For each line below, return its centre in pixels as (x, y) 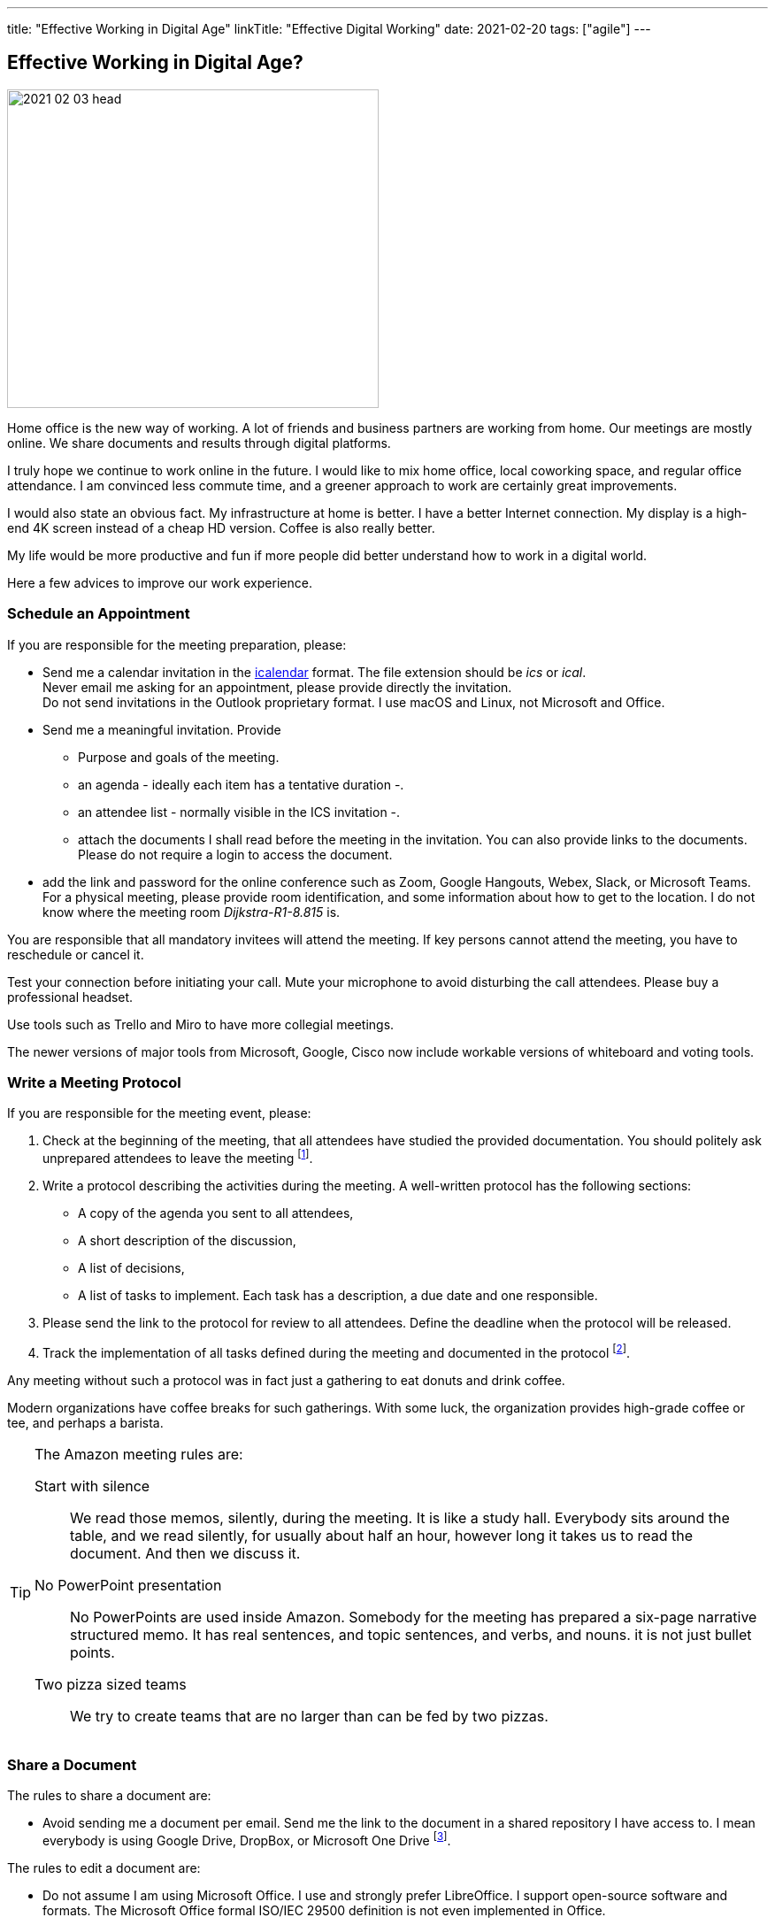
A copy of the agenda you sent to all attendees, (216, 1213)
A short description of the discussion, (187, 1240)
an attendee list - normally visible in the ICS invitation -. (239, 812)
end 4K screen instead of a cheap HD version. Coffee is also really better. (221, 527)
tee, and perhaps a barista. (85, 1422)
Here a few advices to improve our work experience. (160, 582)
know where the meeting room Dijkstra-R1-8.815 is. (192, 912)
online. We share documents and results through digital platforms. (199, 443)
